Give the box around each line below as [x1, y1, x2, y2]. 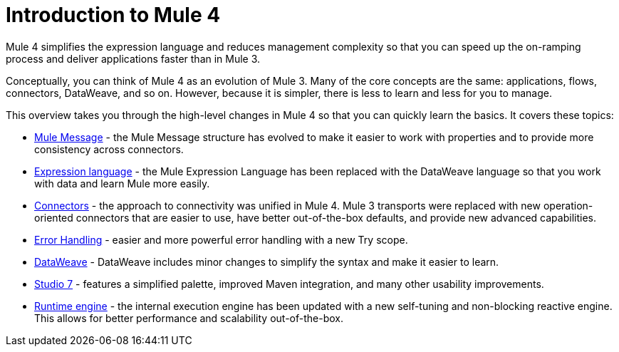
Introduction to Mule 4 [6, 3, 221, 27]
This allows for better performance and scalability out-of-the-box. [34, 311, 343, 324]
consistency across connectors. [34, 143, 184, 155]
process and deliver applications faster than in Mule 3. [6, 52, 261, 65]
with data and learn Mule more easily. [34, 177, 210, 190]
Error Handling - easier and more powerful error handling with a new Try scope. [34, 233, 408, 246]
